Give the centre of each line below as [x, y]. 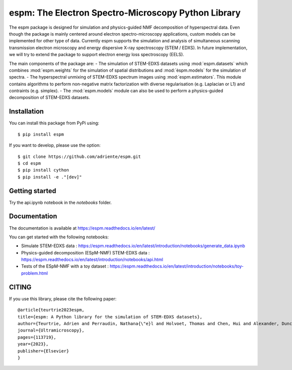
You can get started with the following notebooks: [59, 237]
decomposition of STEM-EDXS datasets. [49, 97]
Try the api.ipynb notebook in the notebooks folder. [60, 202]
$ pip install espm [41, 134]
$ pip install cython [43, 170]
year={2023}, [33, 344]
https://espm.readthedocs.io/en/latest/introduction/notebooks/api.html [92, 260]
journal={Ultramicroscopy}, [51, 331]
